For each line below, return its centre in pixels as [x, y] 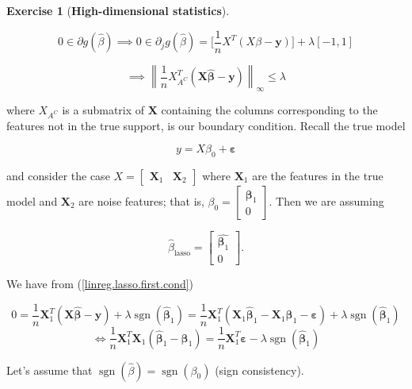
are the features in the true [318, 175]
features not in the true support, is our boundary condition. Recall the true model [206, 125]
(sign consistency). [259, 370]
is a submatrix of [103, 109]
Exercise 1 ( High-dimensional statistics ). [118, 10]
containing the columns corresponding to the [269, 109]
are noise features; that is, [141, 201]
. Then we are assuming [326, 201]
